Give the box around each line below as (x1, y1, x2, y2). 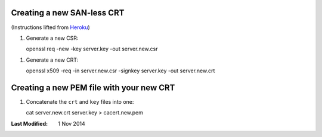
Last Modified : (11, 120, 48, 127)
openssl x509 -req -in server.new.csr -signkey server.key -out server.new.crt (26, 67, 215, 74)
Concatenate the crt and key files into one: (26, 98, 134, 105)
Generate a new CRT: (26, 56, 79, 63)
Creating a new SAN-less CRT (11, 8, 125, 18)
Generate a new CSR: (26, 34, 79, 42)
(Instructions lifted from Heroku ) (11, 24, 91, 31)
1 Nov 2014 (58, 120, 86, 127)
